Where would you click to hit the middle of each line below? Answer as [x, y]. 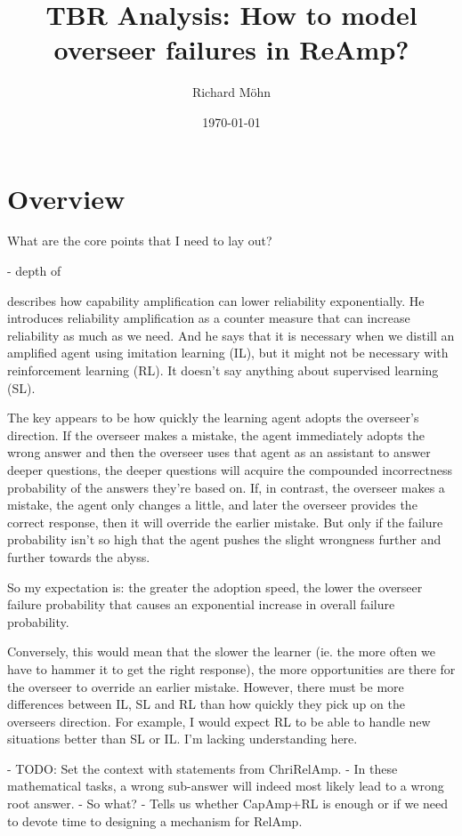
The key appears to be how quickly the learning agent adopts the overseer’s [213, 418]
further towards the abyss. [79, 556]
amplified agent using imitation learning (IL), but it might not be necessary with [228, 353]
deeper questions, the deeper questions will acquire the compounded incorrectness [230, 469]
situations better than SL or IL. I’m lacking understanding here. [182, 739]
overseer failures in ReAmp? [231, 49]
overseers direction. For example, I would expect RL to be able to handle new [219, 721]
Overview [66, 198]
